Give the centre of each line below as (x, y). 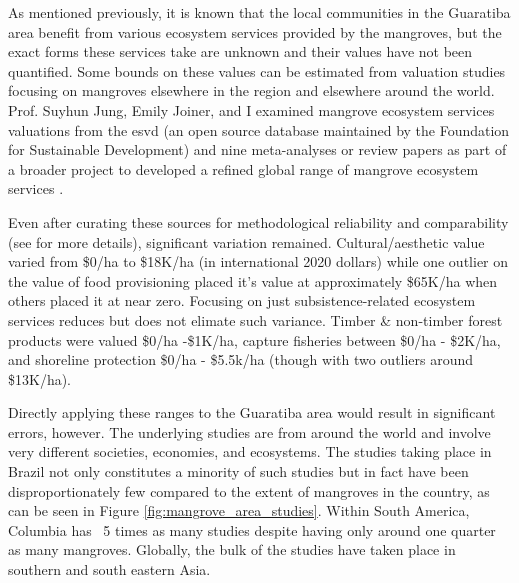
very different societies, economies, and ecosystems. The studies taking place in (250, 451)
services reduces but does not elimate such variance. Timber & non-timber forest (255, 319)
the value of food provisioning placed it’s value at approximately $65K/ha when (253, 280)
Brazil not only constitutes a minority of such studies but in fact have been (238, 471)
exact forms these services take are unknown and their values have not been (240, 51)
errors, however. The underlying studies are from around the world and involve (249, 431)
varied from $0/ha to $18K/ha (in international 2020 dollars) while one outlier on (258, 261)
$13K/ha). (40, 378)
